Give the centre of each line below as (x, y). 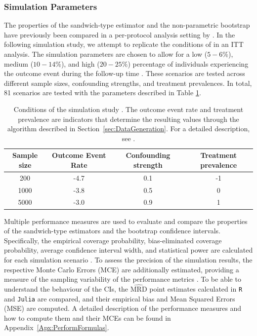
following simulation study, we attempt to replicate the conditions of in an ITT (124, 44)
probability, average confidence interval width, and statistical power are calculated (128, 250)
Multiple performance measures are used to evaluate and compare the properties (126, 221)
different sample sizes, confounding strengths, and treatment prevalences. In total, (128, 83)
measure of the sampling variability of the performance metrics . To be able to (123, 279)
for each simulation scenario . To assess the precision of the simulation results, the (128, 259)
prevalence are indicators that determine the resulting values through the (128, 119)
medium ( (19, 63)
